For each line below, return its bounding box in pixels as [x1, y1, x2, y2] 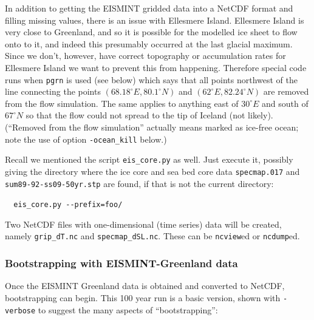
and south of [262, 97, 309, 109]
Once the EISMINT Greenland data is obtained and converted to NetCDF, [5, 279, 285, 292]
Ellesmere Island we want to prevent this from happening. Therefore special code [5, 61, 307, 73]
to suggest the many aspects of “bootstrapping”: [38, 303, 218, 316]
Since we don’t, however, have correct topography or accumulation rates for [5, 49, 286, 62]
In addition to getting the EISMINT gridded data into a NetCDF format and [5, 2, 293, 14]
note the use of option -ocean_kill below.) [5, 132, 167, 145]
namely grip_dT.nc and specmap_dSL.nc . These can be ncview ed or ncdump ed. [5, 230, 300, 242]
